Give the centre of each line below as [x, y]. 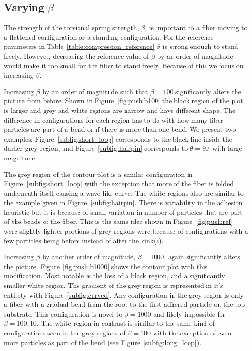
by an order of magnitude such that [95, 91]
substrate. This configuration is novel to [63, 313]
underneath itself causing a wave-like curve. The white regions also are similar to [124, 193]
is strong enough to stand [200, 46]
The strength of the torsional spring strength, [71, 27]
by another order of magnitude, [89, 257]
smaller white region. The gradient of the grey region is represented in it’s [114, 285]
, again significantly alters [202, 257]
